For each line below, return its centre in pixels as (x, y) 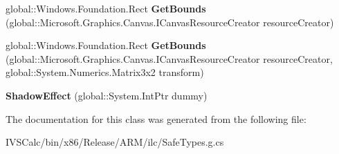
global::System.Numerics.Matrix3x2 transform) (105, 72)
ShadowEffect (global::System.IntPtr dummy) (107, 95)
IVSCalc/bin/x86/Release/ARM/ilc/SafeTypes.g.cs (115, 142)
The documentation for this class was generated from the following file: (156, 118)
